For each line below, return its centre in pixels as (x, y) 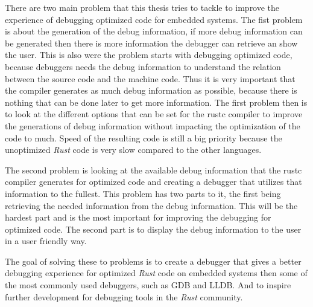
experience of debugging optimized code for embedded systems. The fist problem (154, 19)
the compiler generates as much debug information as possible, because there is (151, 90)
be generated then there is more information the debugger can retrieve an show (151, 43)
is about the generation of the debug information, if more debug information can (154, 31)
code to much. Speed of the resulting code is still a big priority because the (144, 137)
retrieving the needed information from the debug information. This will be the (151, 205)
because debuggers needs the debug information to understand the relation (143, 66)
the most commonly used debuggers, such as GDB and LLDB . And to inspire (148, 285)
